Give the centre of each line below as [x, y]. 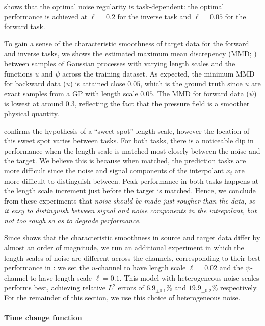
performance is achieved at [46, 16]
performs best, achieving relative [55, 287]
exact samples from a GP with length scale [71, 93]
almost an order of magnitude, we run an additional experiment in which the [124, 248]
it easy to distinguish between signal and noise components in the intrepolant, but [130, 210]
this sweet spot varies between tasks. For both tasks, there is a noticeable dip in [129, 141]
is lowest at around [34, 103]
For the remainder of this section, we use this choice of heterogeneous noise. [122, 298]
